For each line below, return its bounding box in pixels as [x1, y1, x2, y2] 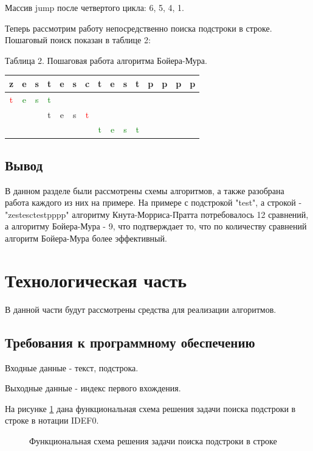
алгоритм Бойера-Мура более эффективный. [5, 232, 167, 245]
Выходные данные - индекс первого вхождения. [5, 382, 181, 394]
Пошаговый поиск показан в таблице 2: [5, 33, 151, 46]
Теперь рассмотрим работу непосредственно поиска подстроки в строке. [5, 21, 272, 34]
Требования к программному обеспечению [5, 332, 255, 351]
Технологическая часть [5, 267, 187, 292]
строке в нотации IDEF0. [5, 414, 99, 427]
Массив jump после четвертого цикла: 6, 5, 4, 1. [5, 1, 184, 13]
